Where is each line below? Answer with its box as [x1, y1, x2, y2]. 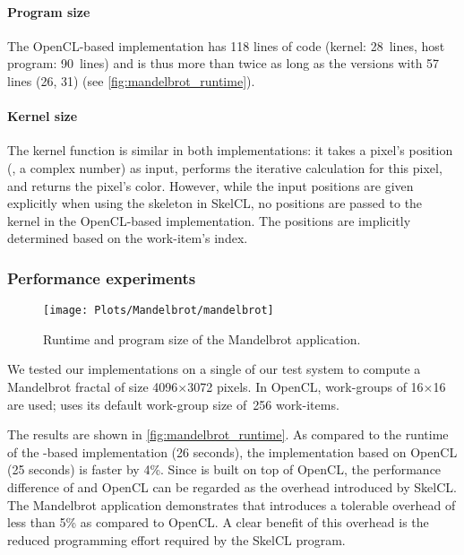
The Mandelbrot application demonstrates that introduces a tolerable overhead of [7, 495, 456, 514]
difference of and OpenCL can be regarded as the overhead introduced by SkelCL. [7, 477, 457, 496]
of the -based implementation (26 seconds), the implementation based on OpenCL [7, 442, 458, 461]
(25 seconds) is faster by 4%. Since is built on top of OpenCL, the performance [7, 460, 442, 479]
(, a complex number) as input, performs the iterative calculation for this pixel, [7, 158, 443, 177]
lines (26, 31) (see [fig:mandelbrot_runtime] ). [7, 71, 255, 90]
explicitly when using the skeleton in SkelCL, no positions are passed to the [7, 194, 423, 212]
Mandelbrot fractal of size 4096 [7, 377, 178, 395]
